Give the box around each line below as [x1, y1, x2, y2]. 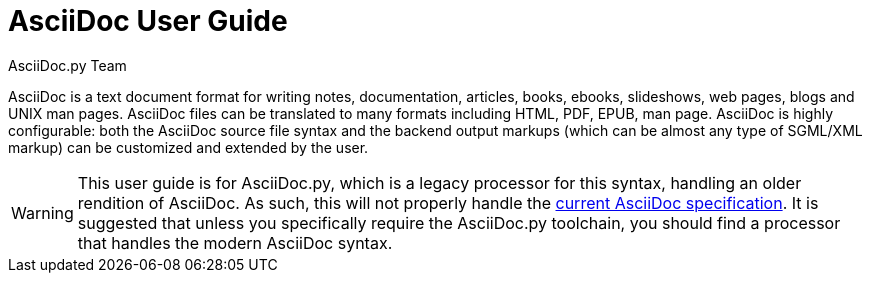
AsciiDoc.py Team [8, 56, 127, 74]
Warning [11, 202, 74, 223]
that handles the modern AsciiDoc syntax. [77, 232, 393, 253]
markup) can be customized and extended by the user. [8, 138, 369, 156]
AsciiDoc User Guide [8, 4, 288, 38]
